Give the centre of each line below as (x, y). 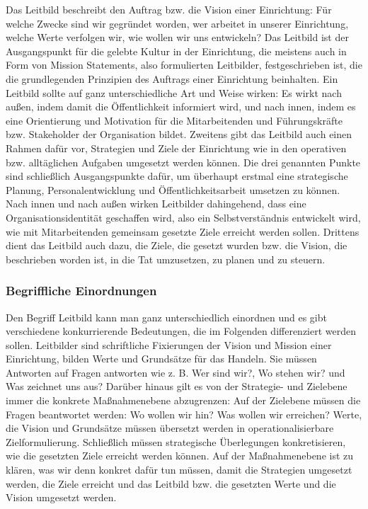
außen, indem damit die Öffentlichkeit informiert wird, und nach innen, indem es (181, 107)
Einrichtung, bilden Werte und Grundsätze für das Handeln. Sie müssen (161, 359)
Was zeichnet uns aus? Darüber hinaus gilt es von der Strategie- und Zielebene (177, 386)
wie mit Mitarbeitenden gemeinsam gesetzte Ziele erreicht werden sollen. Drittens (183, 231)
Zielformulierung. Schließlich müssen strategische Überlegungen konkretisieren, (176, 441)
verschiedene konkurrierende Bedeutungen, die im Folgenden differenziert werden (181, 331)
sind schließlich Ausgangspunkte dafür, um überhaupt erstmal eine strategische (177, 176)
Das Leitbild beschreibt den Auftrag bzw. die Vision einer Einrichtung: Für (169, 9)
